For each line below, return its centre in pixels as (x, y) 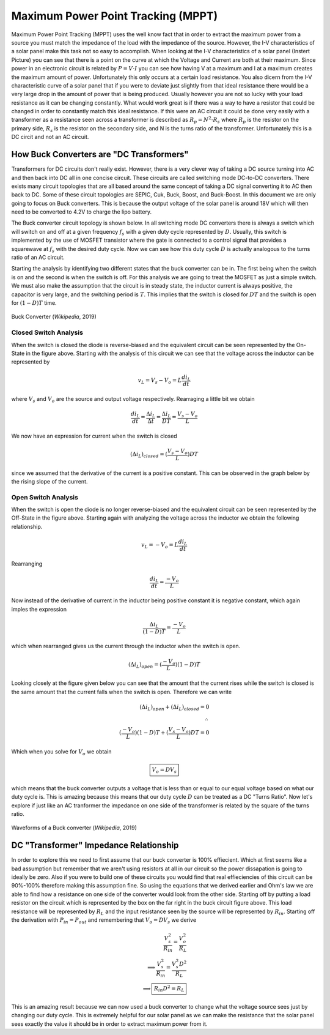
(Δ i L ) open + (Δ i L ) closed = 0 (174, 708)
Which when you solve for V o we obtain (61, 752)
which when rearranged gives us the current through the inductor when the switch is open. (126, 646)
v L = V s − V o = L (160, 381)
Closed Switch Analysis (47, 332)
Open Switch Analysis (45, 497)
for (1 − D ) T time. (34, 303)
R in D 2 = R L (169, 988)
